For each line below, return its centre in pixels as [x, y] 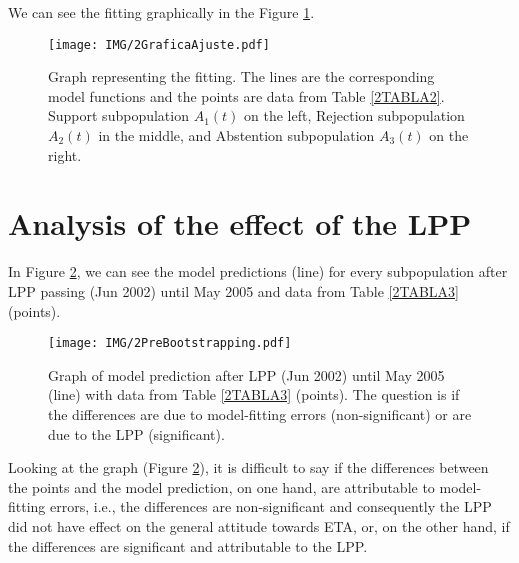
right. [65, 154]
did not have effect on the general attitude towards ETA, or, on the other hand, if [259, 525]
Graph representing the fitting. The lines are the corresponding [241, 76]
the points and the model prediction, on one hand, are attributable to [221, 486]
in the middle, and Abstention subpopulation [236, 135]
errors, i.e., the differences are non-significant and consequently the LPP [271, 506]
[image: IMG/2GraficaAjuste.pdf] [159, 44]
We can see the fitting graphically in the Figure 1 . [161, 12]
